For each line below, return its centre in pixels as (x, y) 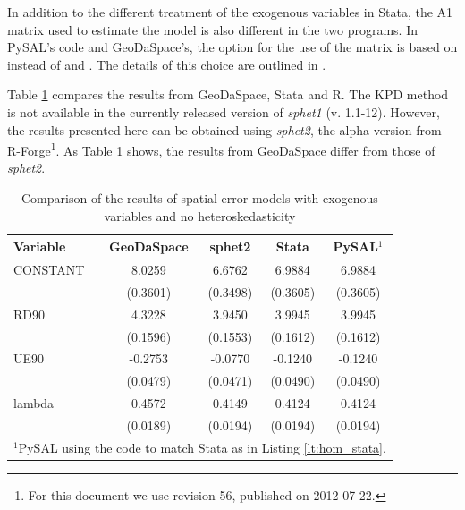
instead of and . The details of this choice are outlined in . (167, 64)
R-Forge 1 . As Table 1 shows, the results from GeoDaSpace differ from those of (221, 149)
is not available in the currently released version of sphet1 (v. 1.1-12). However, (224, 111)
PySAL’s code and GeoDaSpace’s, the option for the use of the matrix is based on (232, 47)
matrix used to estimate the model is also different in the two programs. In (212, 29)
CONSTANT (49, 270)
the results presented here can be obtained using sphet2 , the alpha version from (224, 129)
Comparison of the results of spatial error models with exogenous (200, 198)
